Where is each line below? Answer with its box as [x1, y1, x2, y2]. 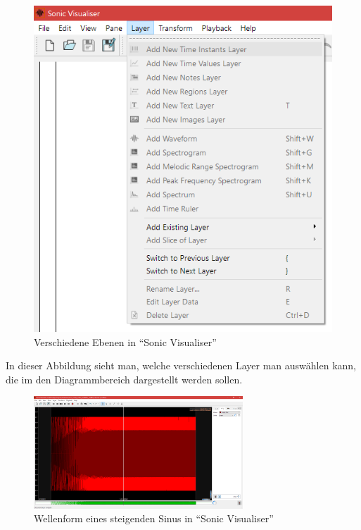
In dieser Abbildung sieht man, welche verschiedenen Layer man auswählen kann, [6, 358, 356, 373]
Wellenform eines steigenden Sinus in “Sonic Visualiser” [34, 511, 274, 526]
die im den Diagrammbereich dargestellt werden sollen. [6, 371, 243, 386]
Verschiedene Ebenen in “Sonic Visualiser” [34, 334, 217, 349]
